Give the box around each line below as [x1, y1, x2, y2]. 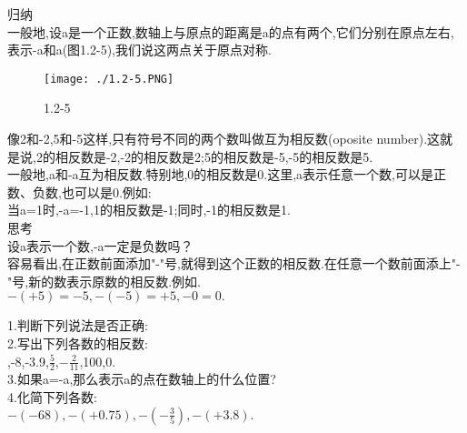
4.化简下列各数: [7, 387, 97, 406]
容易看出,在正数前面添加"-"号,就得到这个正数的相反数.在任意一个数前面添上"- [7, 254, 461, 273]
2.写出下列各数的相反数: [7, 333, 148, 352]
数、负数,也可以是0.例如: [7, 182, 152, 201]
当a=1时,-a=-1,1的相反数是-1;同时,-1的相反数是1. [7, 200, 291, 219]
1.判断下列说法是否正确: [7, 316, 148, 335]
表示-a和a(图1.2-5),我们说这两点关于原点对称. [7, 40, 272, 59]
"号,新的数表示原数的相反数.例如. [7, 271, 201, 290]
